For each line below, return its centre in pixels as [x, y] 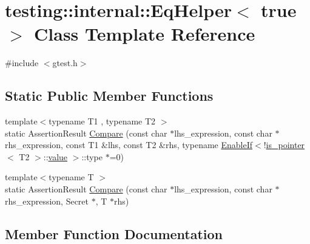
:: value [56, 156]
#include [22, 63]
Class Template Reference [145, 34]
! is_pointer [284, 145]
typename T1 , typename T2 [102, 121]
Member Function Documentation [114, 233]
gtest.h [65, 63]
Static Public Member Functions [109, 96]
